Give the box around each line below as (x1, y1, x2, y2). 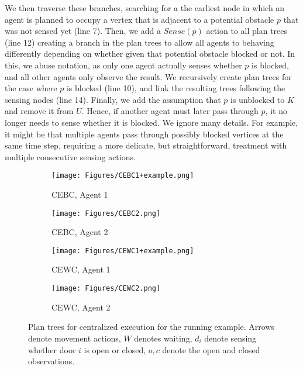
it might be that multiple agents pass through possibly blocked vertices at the (5, 127, 284, 140)
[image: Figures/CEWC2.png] (51, 284, 161, 293)
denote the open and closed (162, 343, 260, 356)
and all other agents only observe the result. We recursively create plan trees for (5, 70, 292, 82)
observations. (28, 355, 75, 367)
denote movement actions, (28, 332, 121, 344)
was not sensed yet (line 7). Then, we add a (5, 25, 161, 37)
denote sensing (204, 332, 257, 344)
